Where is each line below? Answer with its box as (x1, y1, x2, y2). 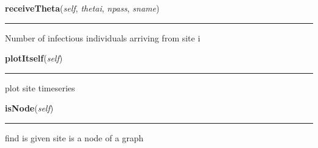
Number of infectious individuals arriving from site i (5, 31, 201, 44)
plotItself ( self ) (5, 52, 63, 65)
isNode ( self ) (5, 102, 54, 115)
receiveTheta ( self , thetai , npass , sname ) (5, 2, 160, 14)
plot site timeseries (5, 81, 75, 94)
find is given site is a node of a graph (5, 131, 144, 144)
